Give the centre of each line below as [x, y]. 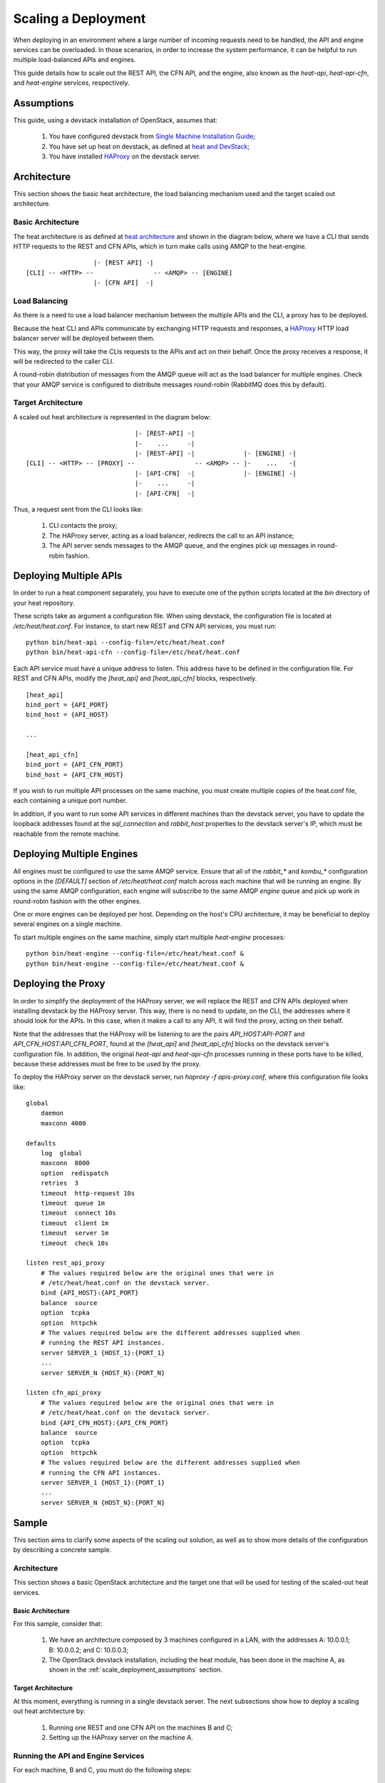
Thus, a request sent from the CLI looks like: [78, 509]
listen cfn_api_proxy [63, 1393]
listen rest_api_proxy [66, 1263]
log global [61, 1153]
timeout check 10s [75, 1243]
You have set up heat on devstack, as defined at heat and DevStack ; [149, 146]
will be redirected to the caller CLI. [63, 361]
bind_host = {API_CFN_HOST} [75, 775]
